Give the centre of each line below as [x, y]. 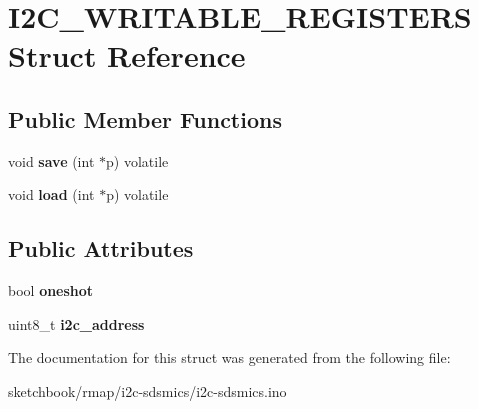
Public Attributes [101, 248]
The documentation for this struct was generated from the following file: [229, 357]
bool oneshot [51, 290]
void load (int [51, 194]
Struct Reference [127, 55]
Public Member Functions [145, 118]
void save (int [51, 160]
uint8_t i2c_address [76, 323]
